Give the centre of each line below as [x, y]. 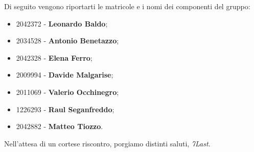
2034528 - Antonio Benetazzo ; [67, 41]
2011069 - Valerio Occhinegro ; [67, 92]
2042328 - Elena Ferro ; [54, 57]
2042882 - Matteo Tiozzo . [60, 126]
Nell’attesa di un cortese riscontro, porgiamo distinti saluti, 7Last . [107, 143]
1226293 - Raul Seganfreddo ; [65, 109]
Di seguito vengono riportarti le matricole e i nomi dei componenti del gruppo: [127, 6]
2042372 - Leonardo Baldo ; [62, 23]
